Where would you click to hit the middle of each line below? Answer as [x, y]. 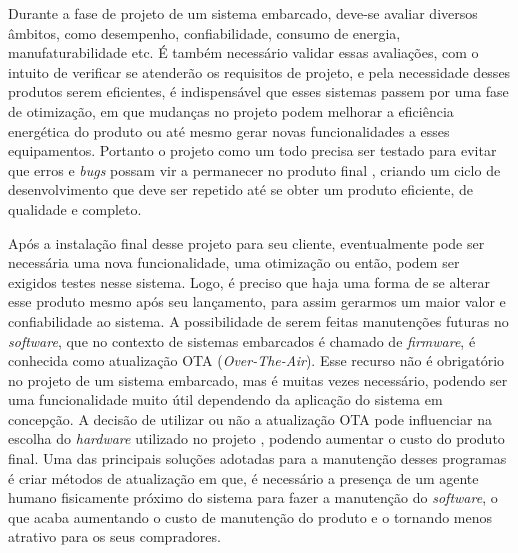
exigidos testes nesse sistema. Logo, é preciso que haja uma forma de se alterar [249, 281]
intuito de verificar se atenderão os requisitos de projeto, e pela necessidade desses [259, 71]
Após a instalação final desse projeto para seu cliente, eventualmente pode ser [246, 242]
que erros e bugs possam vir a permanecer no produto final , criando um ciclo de [254, 169]
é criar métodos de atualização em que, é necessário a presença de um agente [243, 477]
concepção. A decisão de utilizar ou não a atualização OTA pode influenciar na [250, 418]
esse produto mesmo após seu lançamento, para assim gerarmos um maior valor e [257, 301]
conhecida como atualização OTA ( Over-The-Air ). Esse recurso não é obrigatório [256, 360]
